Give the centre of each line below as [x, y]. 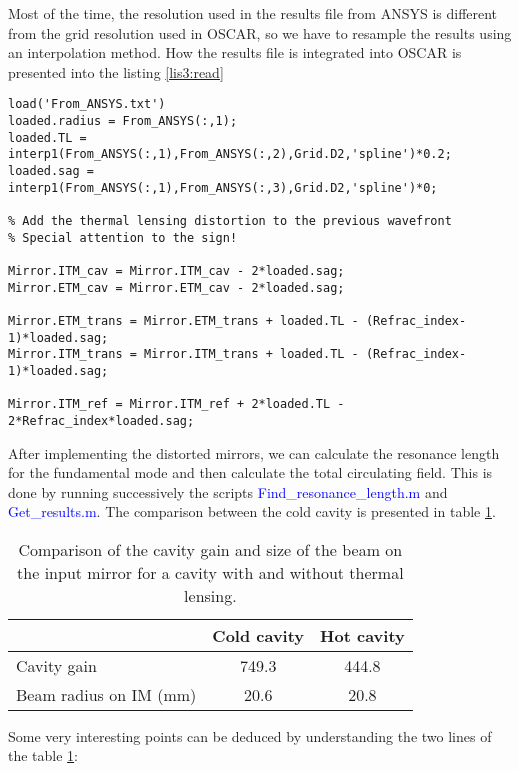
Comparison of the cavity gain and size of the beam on [210, 549]
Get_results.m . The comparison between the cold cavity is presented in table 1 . [252, 511]
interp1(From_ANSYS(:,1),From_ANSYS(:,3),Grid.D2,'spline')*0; [223, 187]
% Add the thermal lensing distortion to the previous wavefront [230, 220]
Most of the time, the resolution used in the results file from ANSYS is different [253, 13]
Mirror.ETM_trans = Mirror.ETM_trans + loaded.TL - [183, 320]
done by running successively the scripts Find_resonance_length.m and [228, 491]
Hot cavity [362, 635]
